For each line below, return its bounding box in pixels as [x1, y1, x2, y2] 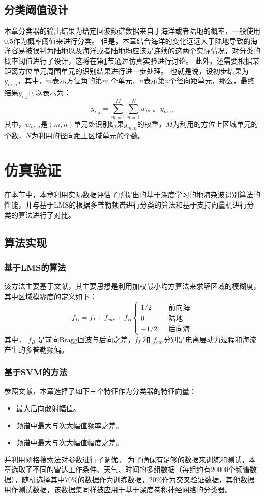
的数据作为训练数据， [77, 474, 149, 484]
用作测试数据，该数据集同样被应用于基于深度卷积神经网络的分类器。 [4, 484, 232, 494]
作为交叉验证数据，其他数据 [162, 474, 255, 484]
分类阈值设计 [4, 2, 68, 17]
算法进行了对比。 [18, 209, 75, 220]
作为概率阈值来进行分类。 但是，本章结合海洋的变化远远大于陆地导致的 [13, 35, 251, 46]
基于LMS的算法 [4, 260, 66, 273]
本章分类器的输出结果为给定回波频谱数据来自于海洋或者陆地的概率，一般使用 [4, 25, 260, 36]
